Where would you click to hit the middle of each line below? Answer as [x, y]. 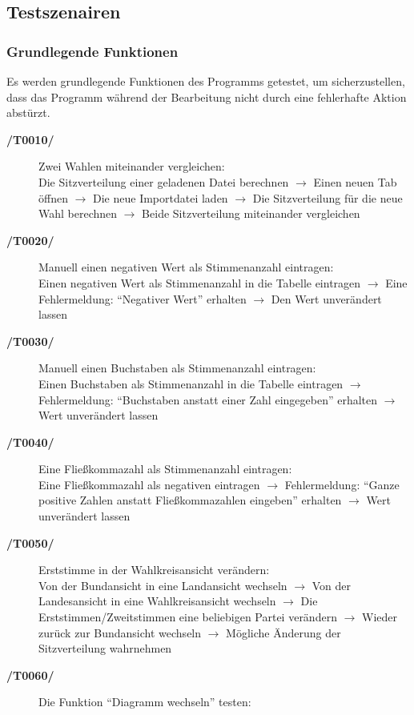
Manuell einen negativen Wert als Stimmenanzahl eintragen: [186, 267]
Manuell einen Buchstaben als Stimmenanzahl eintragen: [177, 368]
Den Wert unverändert [326, 298]
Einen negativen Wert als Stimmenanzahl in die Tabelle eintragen [200, 282]
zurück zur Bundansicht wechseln [120, 632]
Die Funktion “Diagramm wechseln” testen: [145, 702]
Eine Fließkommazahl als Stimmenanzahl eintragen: [165, 469]
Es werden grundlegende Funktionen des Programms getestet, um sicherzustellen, [206, 81]
